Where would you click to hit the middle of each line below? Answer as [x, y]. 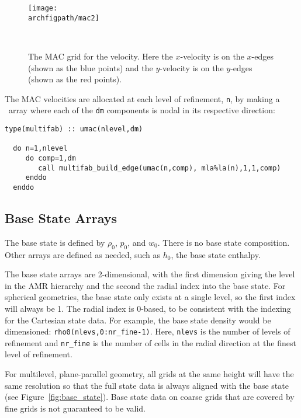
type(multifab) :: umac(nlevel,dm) [74, 129]
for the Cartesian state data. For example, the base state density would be [138, 320]
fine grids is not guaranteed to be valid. [75, 408]
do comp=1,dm [51, 158]
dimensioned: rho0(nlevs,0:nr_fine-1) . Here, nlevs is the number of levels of [148, 331]
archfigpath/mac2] [64, 18]
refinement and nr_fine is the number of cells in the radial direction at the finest [150, 342]
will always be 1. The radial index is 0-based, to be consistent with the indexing [148, 308]
